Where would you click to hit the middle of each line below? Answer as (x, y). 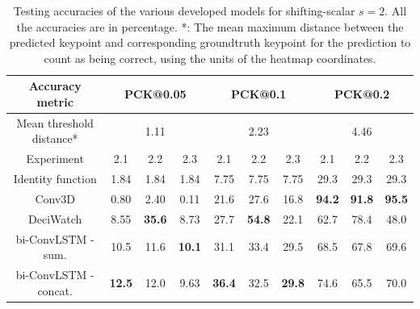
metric (55, 101)
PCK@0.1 (259, 94)
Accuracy (55, 86)
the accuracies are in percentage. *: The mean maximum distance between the (210, 26)
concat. (55, 290)
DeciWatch (55, 218)
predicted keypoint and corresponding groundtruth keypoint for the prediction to (210, 42)
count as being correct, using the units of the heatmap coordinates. (210, 58)
